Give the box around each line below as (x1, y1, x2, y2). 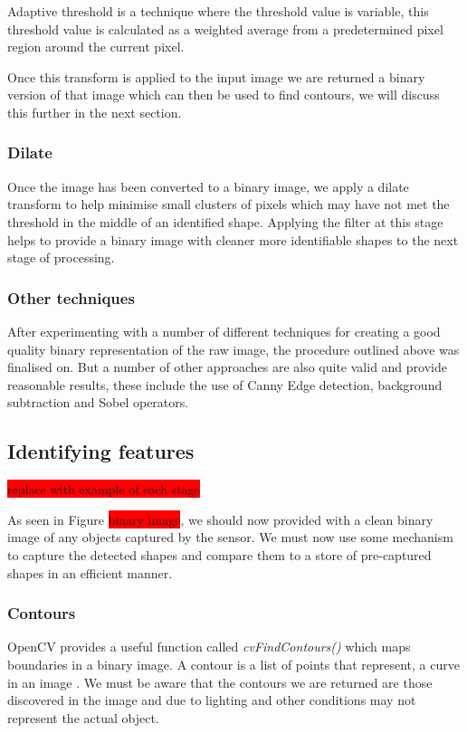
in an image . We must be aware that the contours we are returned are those (7, 672, 433, 691)
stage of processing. (7, 248, 115, 267)
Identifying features (7, 437, 195, 465)
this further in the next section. (7, 102, 182, 121)
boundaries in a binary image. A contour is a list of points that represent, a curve (7, 654, 460, 673)
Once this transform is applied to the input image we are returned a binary (7, 67, 425, 86)
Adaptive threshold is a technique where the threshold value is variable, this (7, 2, 429, 20)
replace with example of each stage (7, 480, 200, 499)
